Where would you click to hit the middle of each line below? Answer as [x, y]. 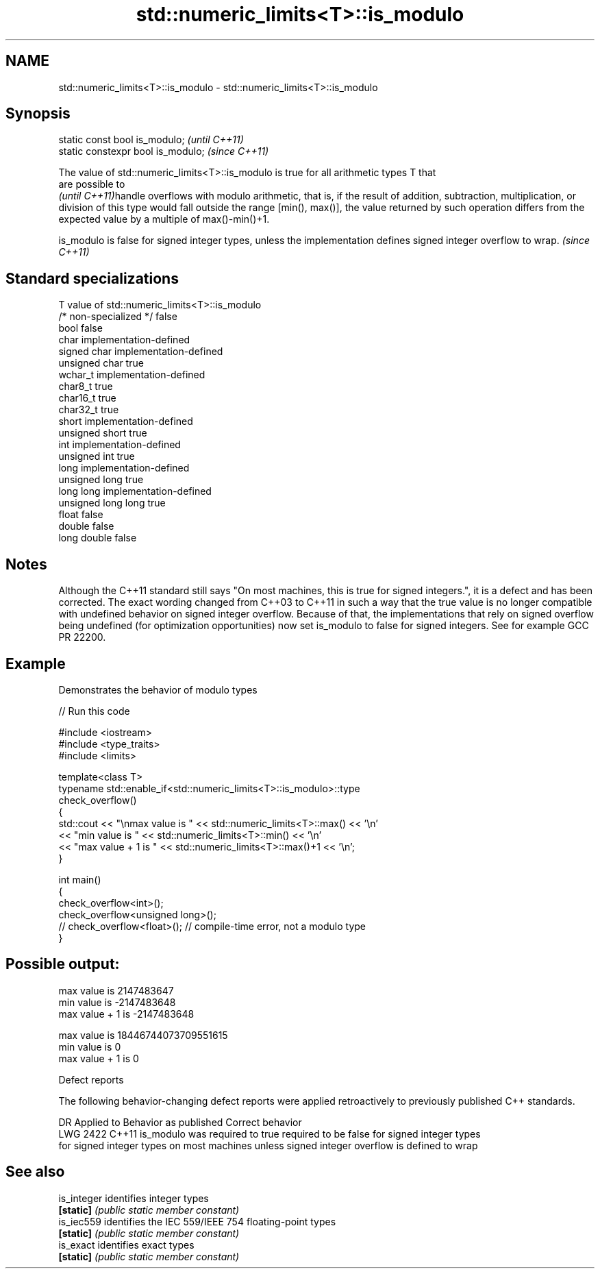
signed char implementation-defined [141, 352]
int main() [80, 879]
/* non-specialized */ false [118, 317]
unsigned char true [101, 363]
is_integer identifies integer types [134, 1198]
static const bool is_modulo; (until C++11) [151, 140]
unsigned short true [103, 433]
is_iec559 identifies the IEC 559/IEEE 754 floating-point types [197, 1221]
